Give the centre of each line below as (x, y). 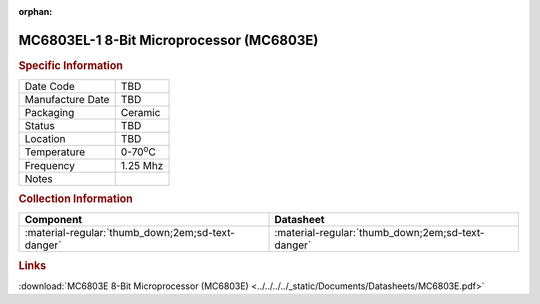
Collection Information (76, 198)
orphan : (35, 11)
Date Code (49, 87)
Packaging (49, 113)
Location (45, 139)
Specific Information (71, 65)
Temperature (55, 152)
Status (39, 126)
